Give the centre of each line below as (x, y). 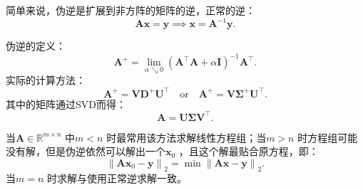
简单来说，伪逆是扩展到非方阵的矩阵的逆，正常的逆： (131, 10)
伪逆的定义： (36, 46)
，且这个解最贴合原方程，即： (249, 151)
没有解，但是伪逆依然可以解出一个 (86, 151)
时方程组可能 (328, 137)
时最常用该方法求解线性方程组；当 (186, 137)
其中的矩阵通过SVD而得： (66, 104)
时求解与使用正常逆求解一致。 (117, 178)
